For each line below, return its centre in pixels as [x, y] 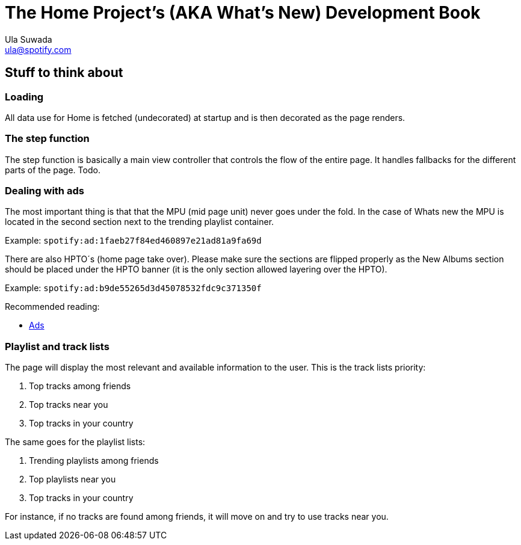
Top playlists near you [72, 479]
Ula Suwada [29, 39]
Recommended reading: [52, 307]
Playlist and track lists [57, 346]
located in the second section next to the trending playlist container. [140, 222]
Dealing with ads [45, 191]
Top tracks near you [69, 405]
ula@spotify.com [38, 49]
